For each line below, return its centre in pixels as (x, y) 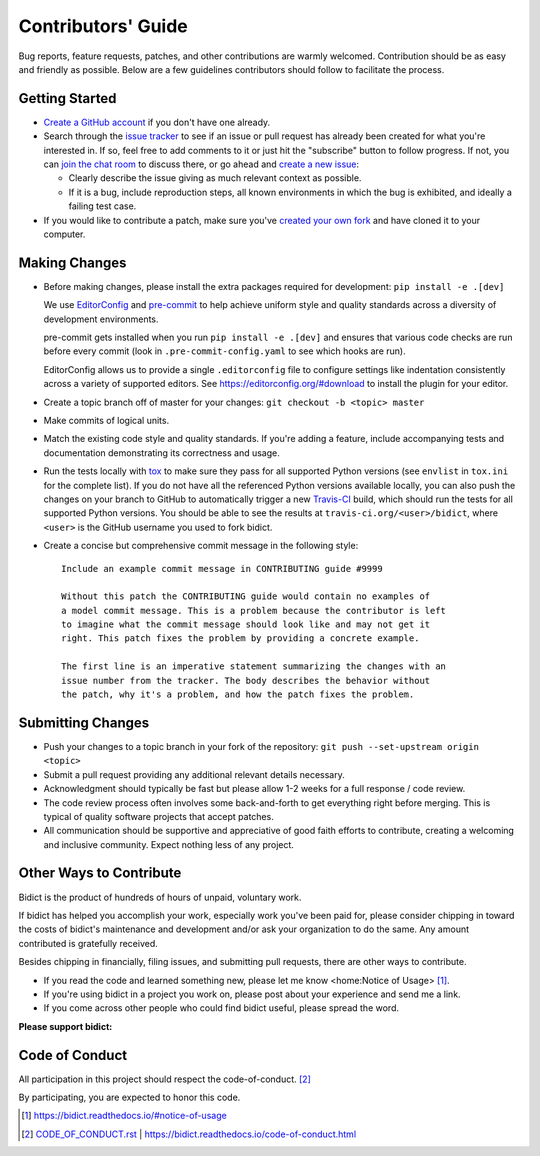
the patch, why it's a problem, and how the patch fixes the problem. (238, 694)
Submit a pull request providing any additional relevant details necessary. (194, 774)
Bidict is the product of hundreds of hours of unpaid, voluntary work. (160, 897)
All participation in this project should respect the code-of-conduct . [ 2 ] (165, 1079)
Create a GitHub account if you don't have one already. (157, 122)
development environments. (101, 319)
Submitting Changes (84, 722)
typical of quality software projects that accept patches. (158, 816)
